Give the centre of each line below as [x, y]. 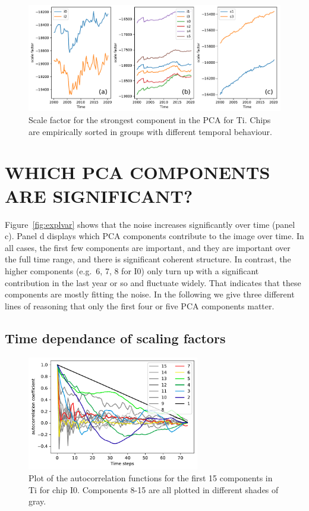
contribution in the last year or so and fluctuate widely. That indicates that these [153, 282]
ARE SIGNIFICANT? [99, 195]
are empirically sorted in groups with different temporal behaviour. [150, 131]
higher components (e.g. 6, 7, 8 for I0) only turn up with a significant [132, 270]
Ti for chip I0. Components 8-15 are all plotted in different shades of [154, 489]
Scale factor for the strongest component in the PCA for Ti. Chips [150, 120]
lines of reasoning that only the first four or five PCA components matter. [140, 305]
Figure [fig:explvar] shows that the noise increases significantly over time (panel [150, 224]
